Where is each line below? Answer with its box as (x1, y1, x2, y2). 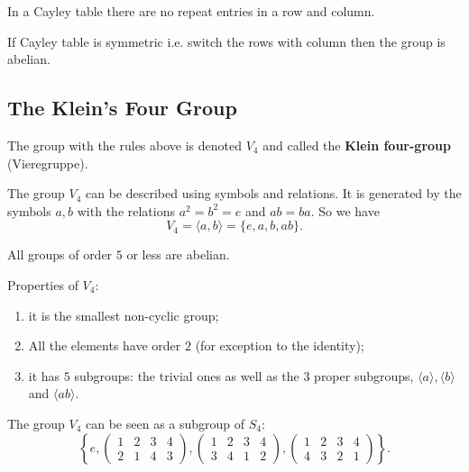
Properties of (7, 275, 78, 294)
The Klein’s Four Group (7, 94, 237, 122)
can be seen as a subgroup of (86, 413, 245, 432)
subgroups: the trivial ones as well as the (74, 366, 299, 385)
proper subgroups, (314, 366, 414, 385)
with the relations (77, 201, 175, 220)
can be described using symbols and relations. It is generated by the (86, 184, 462, 203)
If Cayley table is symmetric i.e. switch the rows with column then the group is (7, 32, 446, 50)
